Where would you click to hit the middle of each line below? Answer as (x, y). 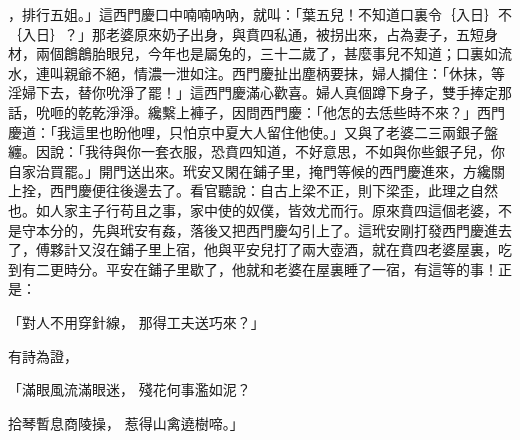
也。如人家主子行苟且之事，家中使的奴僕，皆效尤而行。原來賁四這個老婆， (253, 209)
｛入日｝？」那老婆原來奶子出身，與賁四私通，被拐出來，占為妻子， (232, 33)
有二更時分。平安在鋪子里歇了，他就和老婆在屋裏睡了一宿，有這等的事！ (259, 268)
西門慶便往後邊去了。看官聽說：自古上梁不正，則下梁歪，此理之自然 (273, 190)
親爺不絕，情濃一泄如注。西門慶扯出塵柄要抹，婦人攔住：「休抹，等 (284, 72)
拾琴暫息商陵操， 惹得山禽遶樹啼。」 (126, 422)
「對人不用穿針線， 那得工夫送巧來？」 (136, 321)
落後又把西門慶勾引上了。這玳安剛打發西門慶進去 (350, 229)
